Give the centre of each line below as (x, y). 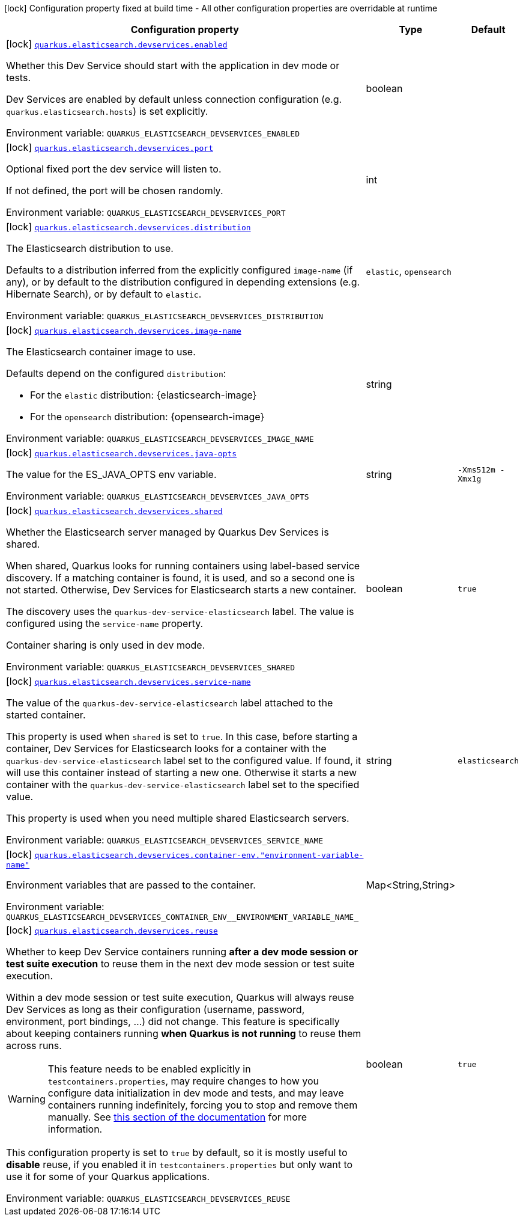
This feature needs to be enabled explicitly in (149, 1069)
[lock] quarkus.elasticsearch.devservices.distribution (128, 227)
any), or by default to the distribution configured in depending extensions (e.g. (183, 282)
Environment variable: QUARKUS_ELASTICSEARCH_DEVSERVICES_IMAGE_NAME (160, 438)
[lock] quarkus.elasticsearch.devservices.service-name (128, 681)
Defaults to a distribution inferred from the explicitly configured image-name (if (180, 270)
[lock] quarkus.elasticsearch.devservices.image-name (124, 330)
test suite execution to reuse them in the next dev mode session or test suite (180, 964)
